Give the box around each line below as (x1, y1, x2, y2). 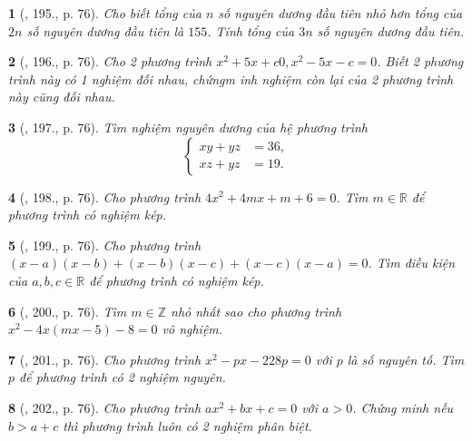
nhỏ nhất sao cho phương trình (171, 301, 342, 320)
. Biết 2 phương (377, 52, 464, 71)
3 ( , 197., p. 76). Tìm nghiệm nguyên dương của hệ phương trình (8, 117, 368, 136)
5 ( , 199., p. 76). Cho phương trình (8, 235, 202, 254)
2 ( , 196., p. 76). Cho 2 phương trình (8, 52, 212, 71)
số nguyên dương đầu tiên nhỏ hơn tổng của (218, 4, 463, 22)
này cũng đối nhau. (8, 87, 115, 106)
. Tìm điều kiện (368, 253, 456, 272)
